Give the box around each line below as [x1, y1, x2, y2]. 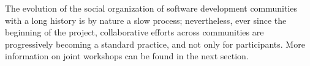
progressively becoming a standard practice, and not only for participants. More [5, 37, 305, 50]
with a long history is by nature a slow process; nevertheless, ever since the [5, 13, 287, 26]
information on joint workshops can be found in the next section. [5, 50, 249, 62]
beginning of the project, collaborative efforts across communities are [5, 26, 264, 38]
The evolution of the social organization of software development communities [5, 2, 298, 14]
